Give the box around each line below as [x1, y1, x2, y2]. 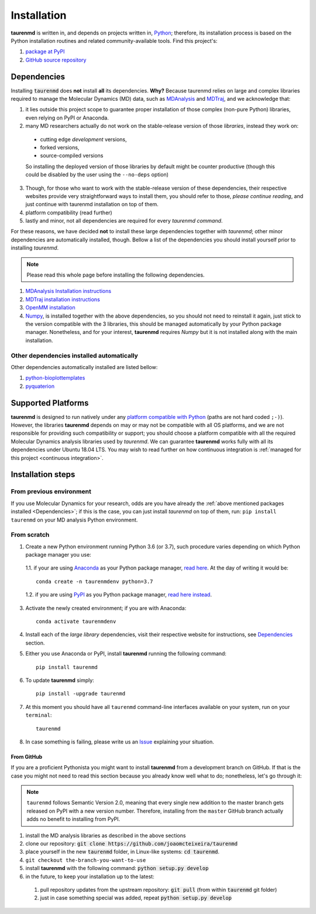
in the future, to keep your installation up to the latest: [25, 873, 154, 880]
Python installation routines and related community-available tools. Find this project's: [11, 37, 218, 44]
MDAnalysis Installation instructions [25, 288, 111, 295]
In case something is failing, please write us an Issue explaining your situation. [25, 738, 215, 745]
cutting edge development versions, [40, 135, 127, 143]
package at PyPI [25, 48, 65, 55]
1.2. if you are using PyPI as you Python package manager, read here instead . [25, 591, 212, 598]
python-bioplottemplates [25, 374, 85, 381]
